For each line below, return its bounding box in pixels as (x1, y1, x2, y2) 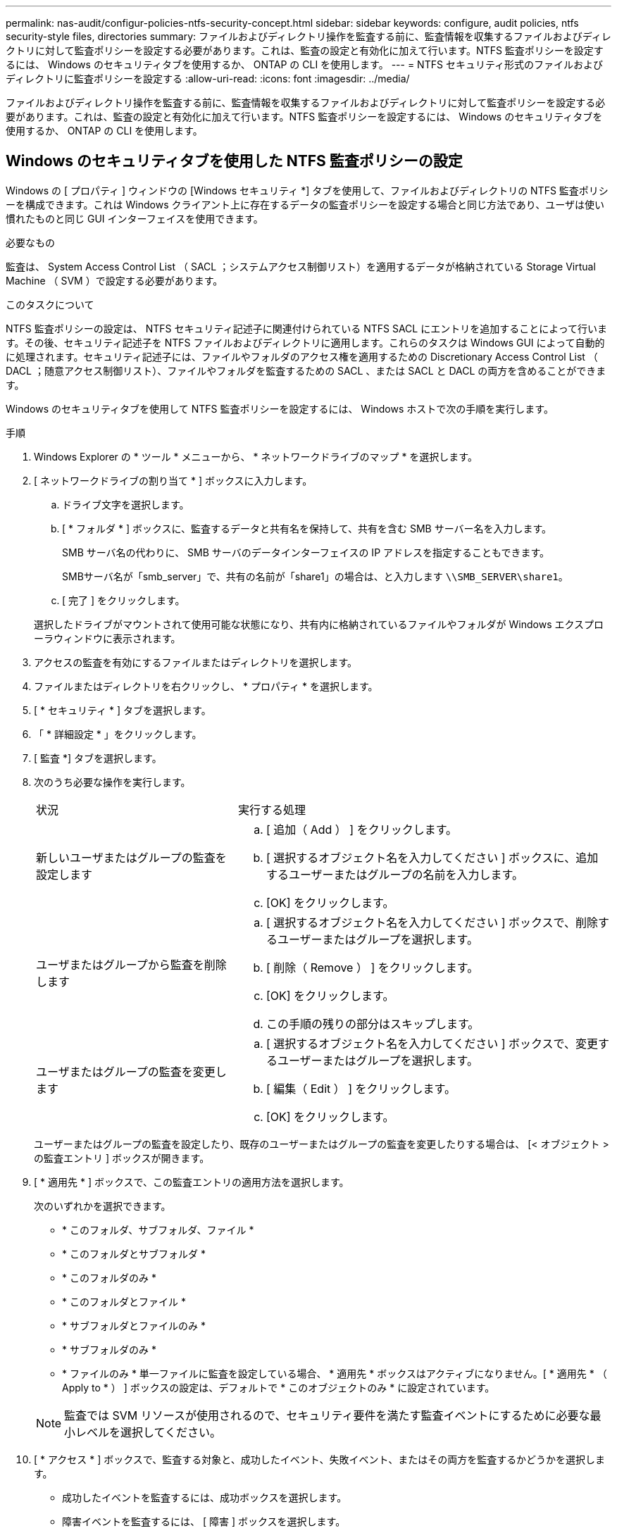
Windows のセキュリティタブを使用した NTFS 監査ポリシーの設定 (6, 152, 463, 170)
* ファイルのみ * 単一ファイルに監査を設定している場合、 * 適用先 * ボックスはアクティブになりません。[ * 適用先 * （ (62, 1367, 607, 1379)
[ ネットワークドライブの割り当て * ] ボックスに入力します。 (34, 474, 313, 487)
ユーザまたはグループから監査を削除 (36, 957, 227, 972)
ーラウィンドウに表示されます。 (34, 632, 181, 644)
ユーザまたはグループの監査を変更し (36, 1064, 227, 1079)
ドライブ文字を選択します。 (62, 498, 189, 511)
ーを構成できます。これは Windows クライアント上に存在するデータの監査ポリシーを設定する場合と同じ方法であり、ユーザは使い (6, 198, 604, 211)
